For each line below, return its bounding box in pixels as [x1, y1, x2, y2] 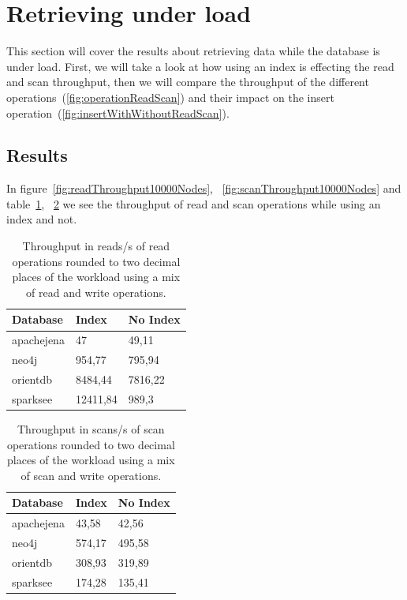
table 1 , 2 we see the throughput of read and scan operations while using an [6, 195, 381, 212]
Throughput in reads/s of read [22, 238, 170, 254]
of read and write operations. [26, 283, 166, 300]
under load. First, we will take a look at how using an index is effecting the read [6, 58, 394, 74]
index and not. [6, 211, 77, 227]
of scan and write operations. [21, 467, 162, 483]
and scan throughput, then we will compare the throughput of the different [6, 73, 369, 90]
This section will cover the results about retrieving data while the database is [6, 43, 380, 59]
